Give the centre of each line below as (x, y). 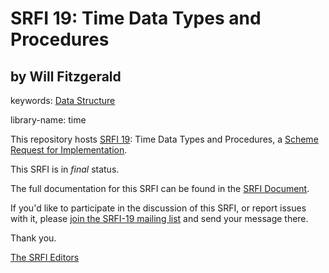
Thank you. (33, 238)
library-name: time (48, 120)
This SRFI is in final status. (65, 169)
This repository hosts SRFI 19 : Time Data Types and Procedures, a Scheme (164, 139)
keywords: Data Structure (63, 100)
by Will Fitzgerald (66, 76)
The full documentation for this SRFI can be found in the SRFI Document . (160, 188)
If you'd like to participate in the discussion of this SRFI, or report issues (158, 208)
